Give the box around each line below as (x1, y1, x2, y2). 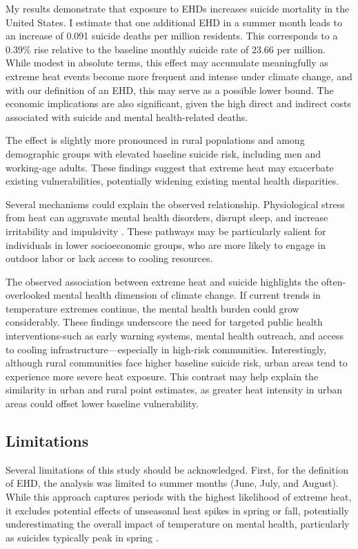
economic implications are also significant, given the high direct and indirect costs (6, 96, 351, 111)
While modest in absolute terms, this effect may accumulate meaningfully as (6, 55, 328, 70)
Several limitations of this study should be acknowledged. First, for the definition (6, 462, 348, 476)
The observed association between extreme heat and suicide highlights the (6, 274, 319, 288)
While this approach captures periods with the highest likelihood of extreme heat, (6, 490, 352, 504)
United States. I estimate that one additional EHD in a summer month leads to (6, 15, 342, 29)
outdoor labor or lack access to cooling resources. (6, 251, 213, 266)
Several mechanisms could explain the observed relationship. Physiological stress (6, 196, 345, 211)
